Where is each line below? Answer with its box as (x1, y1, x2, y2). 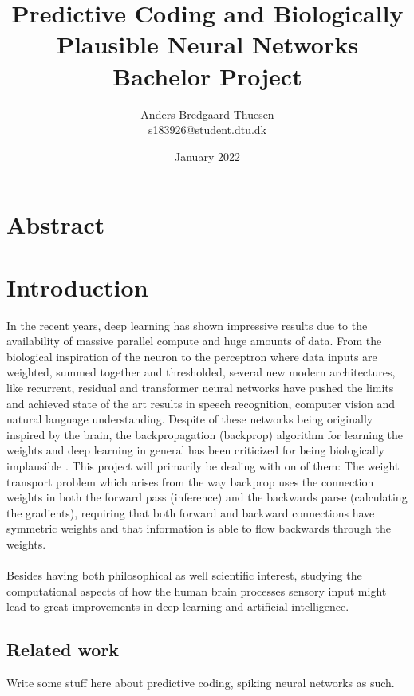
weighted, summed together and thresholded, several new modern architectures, (6, 364, 396, 380)
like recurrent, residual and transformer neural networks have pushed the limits (6, 379, 394, 395)
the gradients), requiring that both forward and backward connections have (6, 504, 375, 521)
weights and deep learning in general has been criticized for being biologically (6, 442, 384, 458)
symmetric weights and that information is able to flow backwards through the (6, 520, 391, 537)
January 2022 (175, 147, 240, 164)
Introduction (6, 270, 148, 303)
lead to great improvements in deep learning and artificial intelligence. (6, 598, 349, 615)
